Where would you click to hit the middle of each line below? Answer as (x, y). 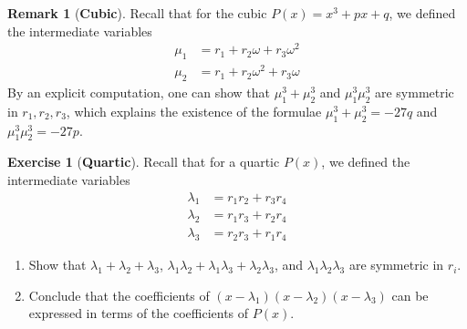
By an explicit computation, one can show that (139, 92)
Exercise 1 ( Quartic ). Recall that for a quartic (144, 162)
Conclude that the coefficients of (119, 295)
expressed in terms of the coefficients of (139, 313)
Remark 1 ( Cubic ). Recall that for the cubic (137, 13)
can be (410, 295)
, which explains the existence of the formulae (194, 111)
